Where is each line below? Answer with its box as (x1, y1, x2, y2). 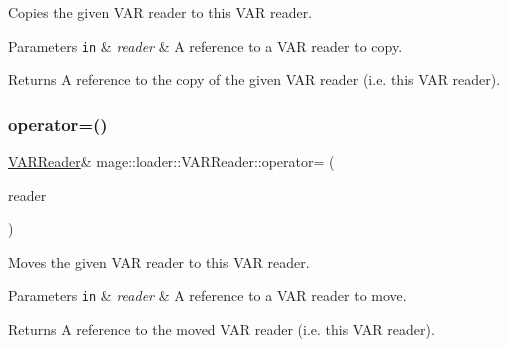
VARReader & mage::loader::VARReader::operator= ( (8, 151, 335, 172)
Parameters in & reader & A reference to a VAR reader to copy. (8, 35, 403, 56)
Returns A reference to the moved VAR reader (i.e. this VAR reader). (8, 319, 435, 340)
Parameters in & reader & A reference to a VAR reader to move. (8, 285, 407, 306)
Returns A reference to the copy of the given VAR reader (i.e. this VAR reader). (8, 69, 501, 90)
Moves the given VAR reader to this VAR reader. (8, 251, 310, 272)
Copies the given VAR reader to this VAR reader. (8, 2, 313, 22)
